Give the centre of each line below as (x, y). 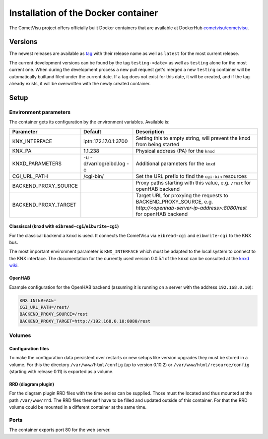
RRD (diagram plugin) (32, 384)
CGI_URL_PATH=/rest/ (44, 307)
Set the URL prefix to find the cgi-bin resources (191, 176)
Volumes (20, 335)
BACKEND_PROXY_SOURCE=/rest (54, 314)
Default (93, 131)
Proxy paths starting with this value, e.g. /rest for (193, 182)
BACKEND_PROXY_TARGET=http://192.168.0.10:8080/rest (85, 321)
